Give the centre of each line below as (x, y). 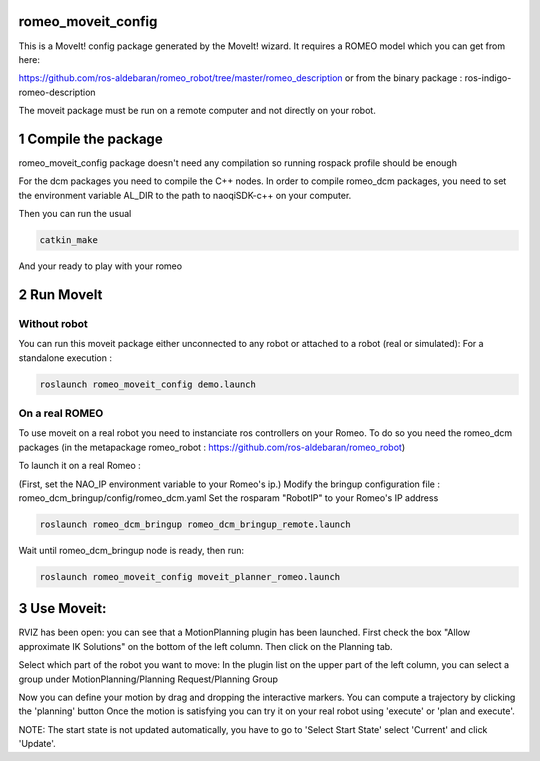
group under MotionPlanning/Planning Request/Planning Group (148, 679)
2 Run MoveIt (60, 294)
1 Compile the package (91, 138)
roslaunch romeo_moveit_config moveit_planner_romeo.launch (190, 576)
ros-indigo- (488, 78)
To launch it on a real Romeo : (80, 466)
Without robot (53, 323)
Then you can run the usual (75, 214)
